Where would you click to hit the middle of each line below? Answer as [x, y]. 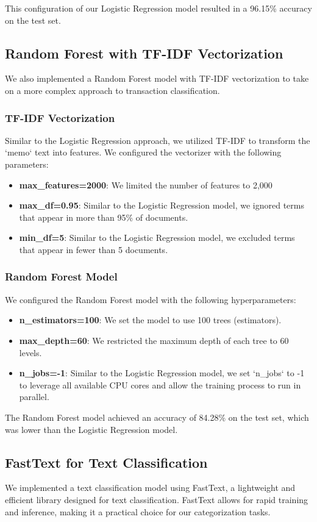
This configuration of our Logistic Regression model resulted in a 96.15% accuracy [158, 8]
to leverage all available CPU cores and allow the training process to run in [160, 384]
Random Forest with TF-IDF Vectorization [144, 53]
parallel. [34, 397]
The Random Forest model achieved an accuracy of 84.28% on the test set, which [157, 417]
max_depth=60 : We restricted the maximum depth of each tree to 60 [154, 340]
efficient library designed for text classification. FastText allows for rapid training [157, 499]
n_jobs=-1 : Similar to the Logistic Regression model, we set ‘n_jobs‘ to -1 [162, 373]
